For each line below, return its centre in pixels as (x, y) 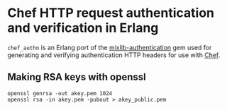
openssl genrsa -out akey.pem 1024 (60, 93)
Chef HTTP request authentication (111, 13)
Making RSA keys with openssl (77, 77)
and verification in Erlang (83, 28)
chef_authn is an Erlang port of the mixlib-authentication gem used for (110, 47)
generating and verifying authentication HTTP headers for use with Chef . (114, 55)
